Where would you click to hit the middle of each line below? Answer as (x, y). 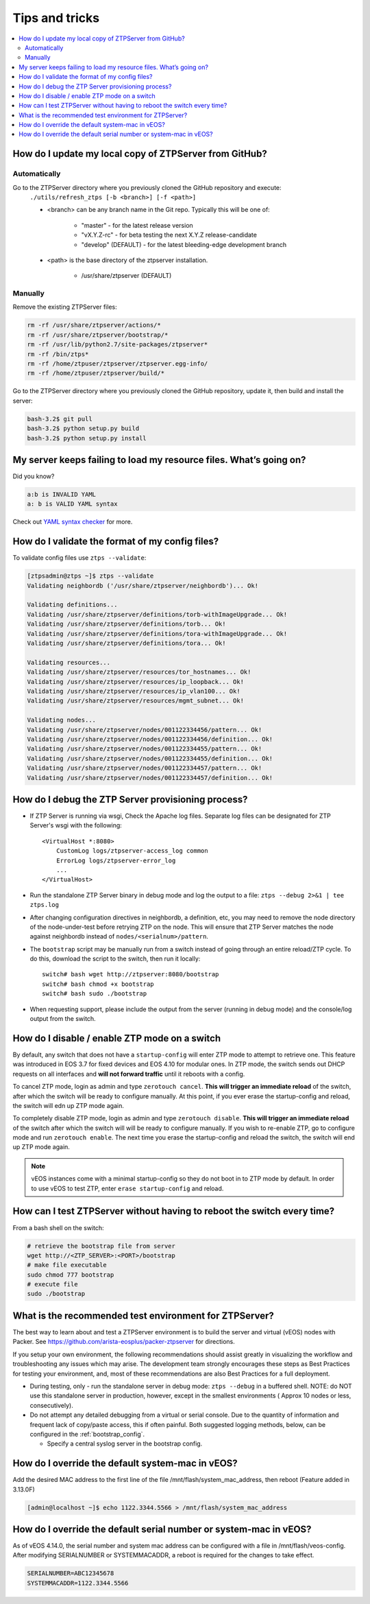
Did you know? (34, 476)
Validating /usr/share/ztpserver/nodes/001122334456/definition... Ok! (150, 739)
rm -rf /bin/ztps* (58, 354)
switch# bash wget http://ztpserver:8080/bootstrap (131, 975)
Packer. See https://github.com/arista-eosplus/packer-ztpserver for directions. (124, 1342)
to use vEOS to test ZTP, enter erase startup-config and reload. (127, 1188)
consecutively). (51, 1405)
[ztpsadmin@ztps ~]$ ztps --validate (90, 576)
